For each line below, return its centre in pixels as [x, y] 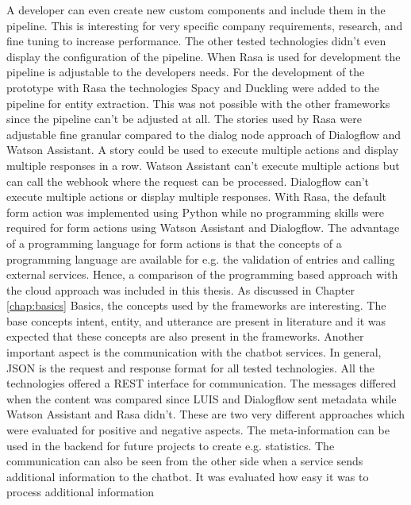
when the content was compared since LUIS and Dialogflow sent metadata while [202, 398]
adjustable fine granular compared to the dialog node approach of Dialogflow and [204, 134]
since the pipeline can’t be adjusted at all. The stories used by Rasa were [184, 119]
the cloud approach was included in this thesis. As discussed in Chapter [181, 289]
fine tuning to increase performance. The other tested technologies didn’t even [196, 41]
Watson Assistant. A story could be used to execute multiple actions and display [203, 150]
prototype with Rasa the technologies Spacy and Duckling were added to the [193, 87]
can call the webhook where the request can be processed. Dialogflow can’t [188, 181]
